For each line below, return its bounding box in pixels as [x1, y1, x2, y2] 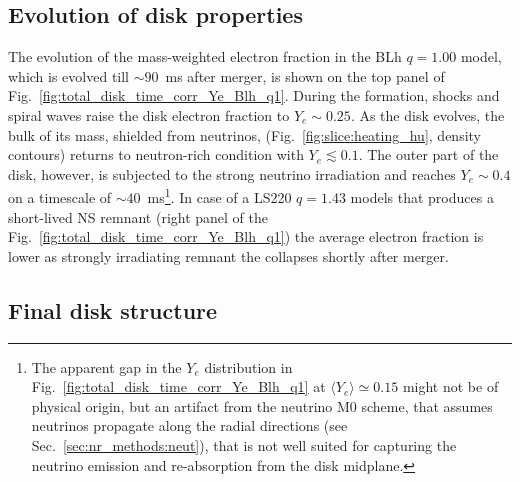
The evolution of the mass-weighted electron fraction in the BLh [8, 46, 402, 67]
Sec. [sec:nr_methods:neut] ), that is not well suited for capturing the [31, 434, 457, 455]
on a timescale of [8, 187, 112, 208]
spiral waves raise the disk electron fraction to [8, 104, 290, 125]
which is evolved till [8, 65, 130, 86]
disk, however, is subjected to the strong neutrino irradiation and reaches [8, 163, 456, 184]
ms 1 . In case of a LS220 [147, 184, 292, 208]
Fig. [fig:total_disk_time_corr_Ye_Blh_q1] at [31, 376, 326, 397]
